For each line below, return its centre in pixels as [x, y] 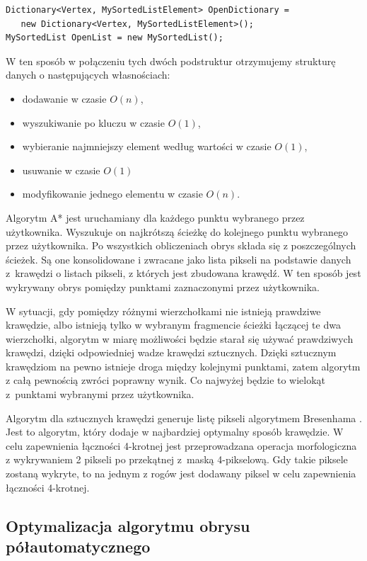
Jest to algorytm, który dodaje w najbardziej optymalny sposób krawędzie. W [175, 432]
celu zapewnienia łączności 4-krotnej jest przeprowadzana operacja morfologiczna [181, 445]
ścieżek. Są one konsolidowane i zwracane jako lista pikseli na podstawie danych [179, 259]
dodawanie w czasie [64, 98]
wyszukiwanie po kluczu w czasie [93, 122]
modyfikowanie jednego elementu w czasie [112, 194]
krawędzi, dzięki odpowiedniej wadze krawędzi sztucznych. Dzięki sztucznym [171, 352]
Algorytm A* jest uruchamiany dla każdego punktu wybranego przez [155, 217]
